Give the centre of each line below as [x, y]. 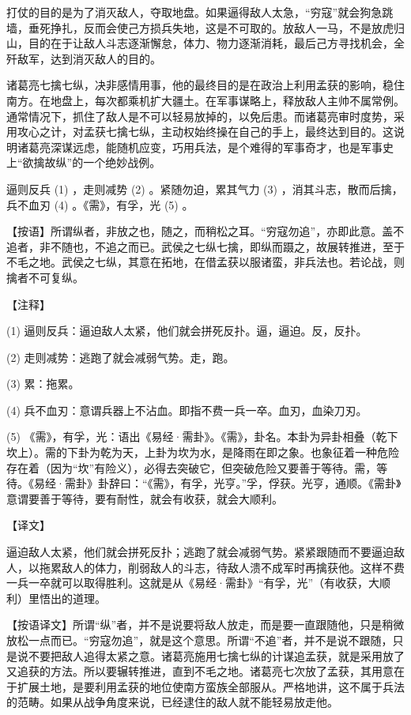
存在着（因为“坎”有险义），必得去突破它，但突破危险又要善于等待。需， [192, 467]
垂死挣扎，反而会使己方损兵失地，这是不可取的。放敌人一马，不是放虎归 [216, 27]
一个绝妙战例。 [122, 162]
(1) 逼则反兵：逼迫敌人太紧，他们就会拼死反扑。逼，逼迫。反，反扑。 [187, 331]
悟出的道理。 [72, 598]
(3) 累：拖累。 [43, 384]
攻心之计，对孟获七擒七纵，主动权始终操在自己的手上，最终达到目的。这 [205, 132]
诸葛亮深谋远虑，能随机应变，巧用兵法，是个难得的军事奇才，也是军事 [200, 147]
